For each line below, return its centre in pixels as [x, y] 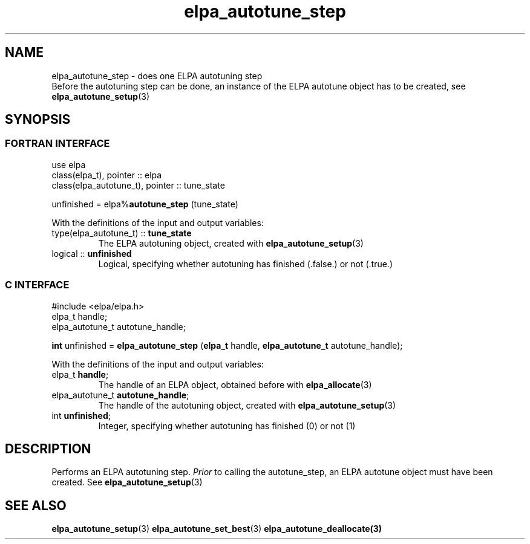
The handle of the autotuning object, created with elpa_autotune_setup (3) [247, 405]
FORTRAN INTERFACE [57, 144]
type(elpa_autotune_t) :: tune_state [122, 233]
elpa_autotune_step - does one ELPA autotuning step [157, 76]
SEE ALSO [36, 505]
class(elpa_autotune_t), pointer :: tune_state [138, 185]
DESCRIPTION [48, 448]
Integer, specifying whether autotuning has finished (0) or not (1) [227, 426]
